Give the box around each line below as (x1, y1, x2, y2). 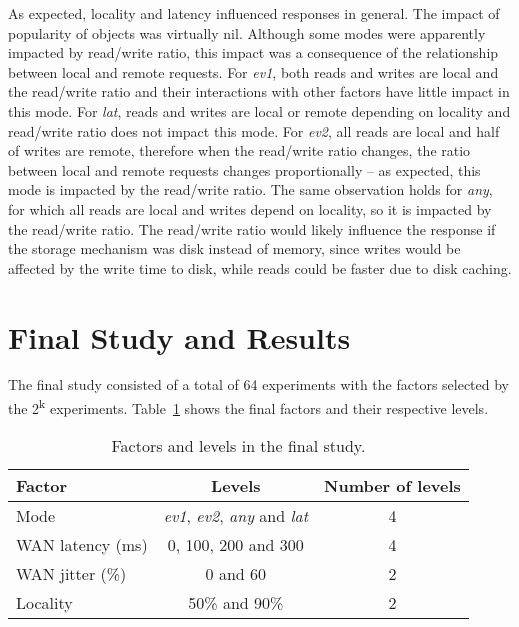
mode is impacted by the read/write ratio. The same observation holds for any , (8, 179, 493, 200)
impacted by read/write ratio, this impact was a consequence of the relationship (8, 42, 499, 63)
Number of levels (324, 474, 461, 498)
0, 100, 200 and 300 (167, 533, 304, 557)
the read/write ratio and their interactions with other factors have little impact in (8, 81, 510, 102)
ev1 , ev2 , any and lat (163, 504, 309, 528)
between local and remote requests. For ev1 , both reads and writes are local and (8, 61, 499, 82)
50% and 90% (188, 591, 284, 615)
